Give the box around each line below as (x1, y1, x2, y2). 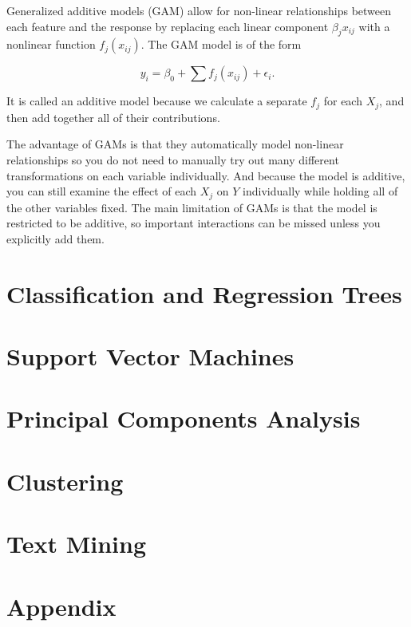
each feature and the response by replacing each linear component (6, 18, 329, 34)
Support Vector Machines (6, 340, 294, 373)
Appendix (6, 590, 117, 622)
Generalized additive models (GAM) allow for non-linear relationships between (6, 2, 392, 18)
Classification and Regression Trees (6, 277, 402, 310)
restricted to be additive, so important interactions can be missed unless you (6, 215, 381, 231)
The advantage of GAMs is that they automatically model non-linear (6, 136, 344, 152)
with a (358, 18, 390, 34)
